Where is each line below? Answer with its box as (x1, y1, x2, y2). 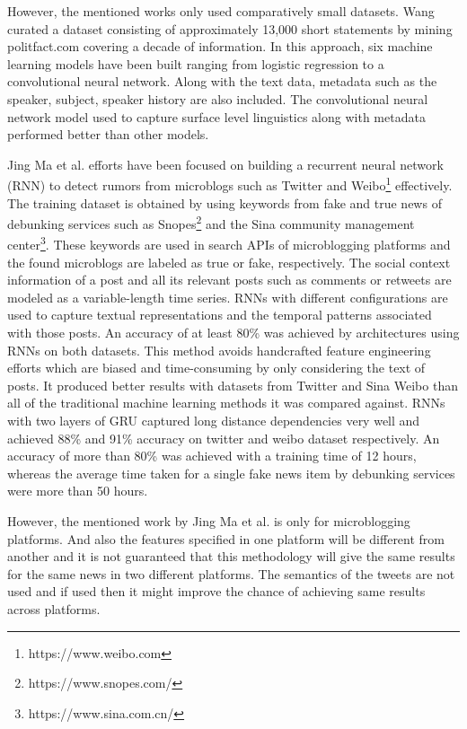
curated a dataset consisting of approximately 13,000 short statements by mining (7, 19, 453, 38)
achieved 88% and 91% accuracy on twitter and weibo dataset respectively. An (7, 428, 440, 447)
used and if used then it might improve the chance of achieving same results (7, 582, 426, 601)
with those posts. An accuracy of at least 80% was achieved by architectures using (7, 323, 460, 342)
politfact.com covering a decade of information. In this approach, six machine (7, 37, 433, 56)
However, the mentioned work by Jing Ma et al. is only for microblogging (7, 512, 410, 530)
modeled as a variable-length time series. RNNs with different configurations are (7, 287, 448, 306)
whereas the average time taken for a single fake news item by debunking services (7, 463, 455, 482)
